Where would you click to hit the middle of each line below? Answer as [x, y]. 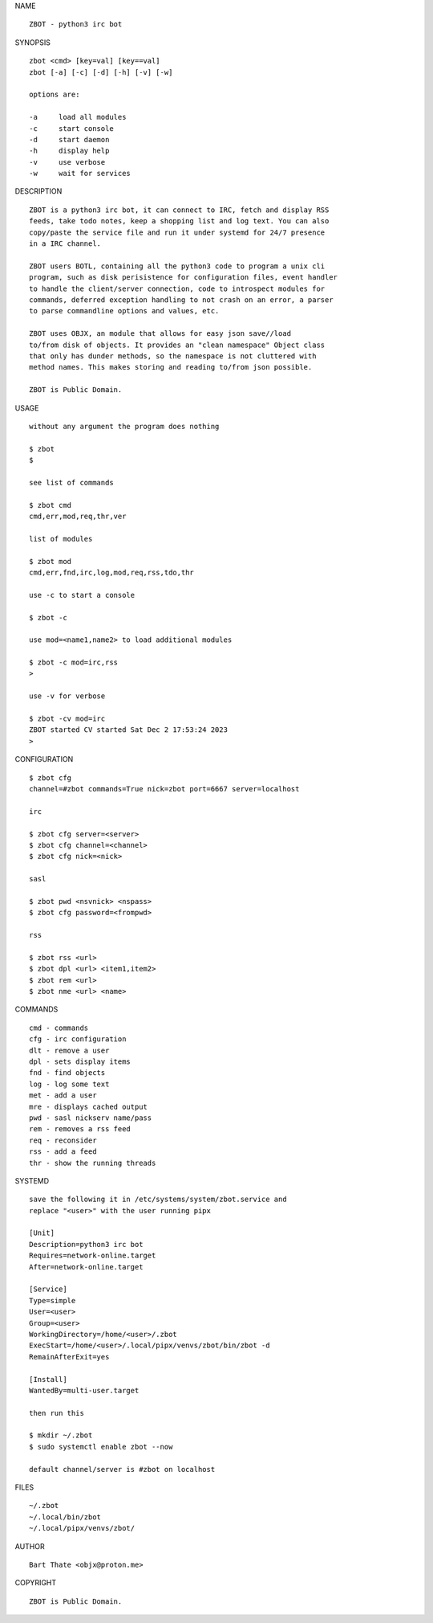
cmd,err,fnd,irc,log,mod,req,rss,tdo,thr [111, 572]
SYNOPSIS [33, 42]
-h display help [69, 151]
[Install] [48, 1379]
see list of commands [71, 482]
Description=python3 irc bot [86, 1244]
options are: [55, 95]
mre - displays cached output [89, 1106]
